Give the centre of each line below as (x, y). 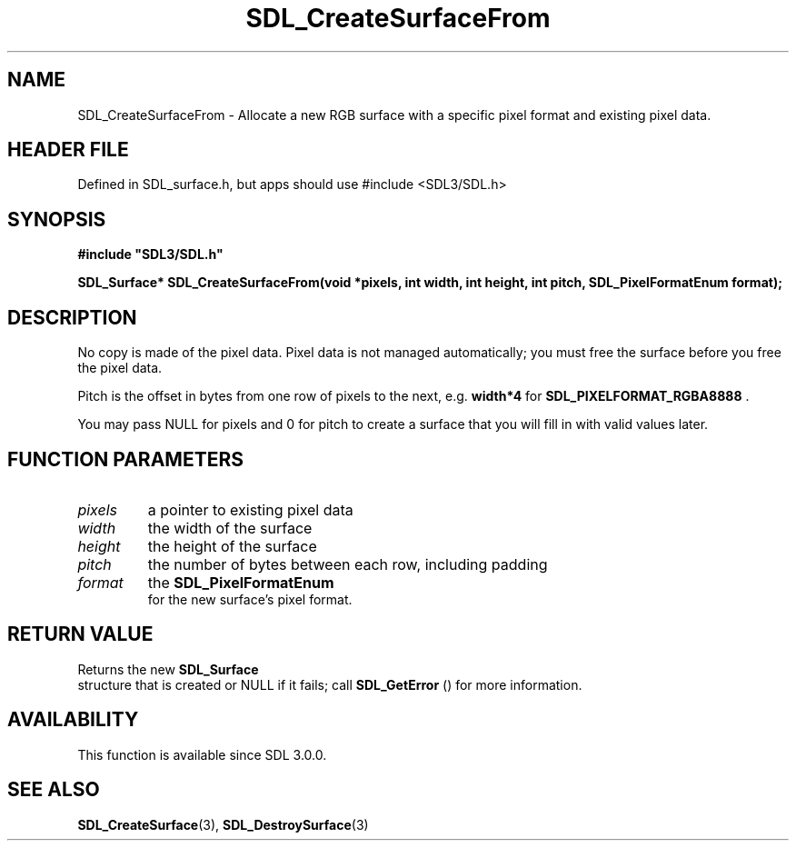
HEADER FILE (68, 150)
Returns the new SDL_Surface (168, 669)
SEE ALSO (54, 790)
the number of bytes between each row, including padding (348, 564)
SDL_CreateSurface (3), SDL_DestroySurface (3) (223, 824)
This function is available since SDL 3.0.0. (202, 754)
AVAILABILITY (73, 720)
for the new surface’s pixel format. (250, 599)
